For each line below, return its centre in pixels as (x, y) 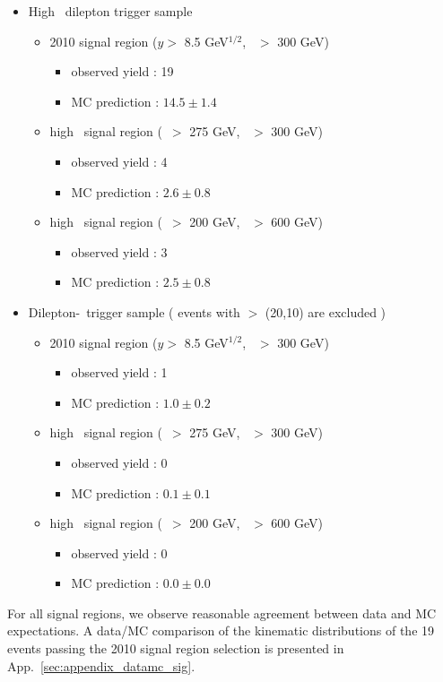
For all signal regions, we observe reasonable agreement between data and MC (222, 613)
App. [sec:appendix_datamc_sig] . (101, 665)
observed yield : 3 (119, 251)
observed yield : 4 (119, 161)
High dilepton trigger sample (110, 11)
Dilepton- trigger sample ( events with (134, 311)
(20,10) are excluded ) (326, 311)
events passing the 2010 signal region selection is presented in (176, 648)
